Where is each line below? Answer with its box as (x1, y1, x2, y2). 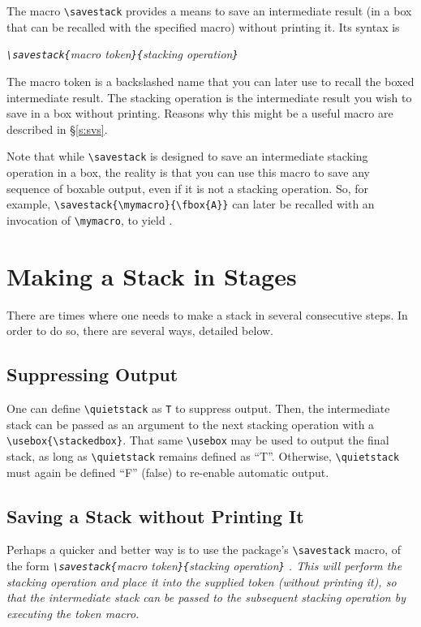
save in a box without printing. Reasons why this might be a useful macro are (6, 105, 393, 122)
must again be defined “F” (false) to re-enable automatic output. (6, 463, 329, 480)
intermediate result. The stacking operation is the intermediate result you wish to (6, 88, 412, 105)
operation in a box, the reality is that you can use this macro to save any (6, 163, 371, 180)
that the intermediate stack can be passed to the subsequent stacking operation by (6, 589, 406, 606)
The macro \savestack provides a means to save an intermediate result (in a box (6, 2, 412, 19)
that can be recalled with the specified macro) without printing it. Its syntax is (6, 18, 400, 35)
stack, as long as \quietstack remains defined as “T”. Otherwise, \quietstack (6, 447, 400, 464)
